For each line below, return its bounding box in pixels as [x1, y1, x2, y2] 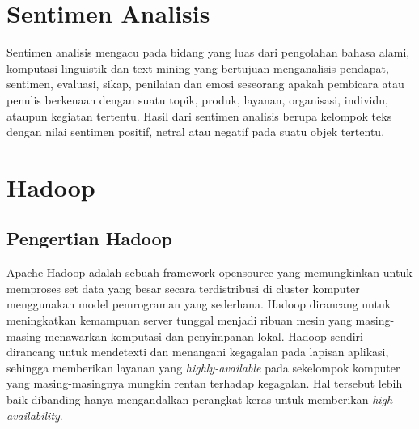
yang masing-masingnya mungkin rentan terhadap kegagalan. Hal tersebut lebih [6, 375, 403, 392]
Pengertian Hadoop [6, 226, 173, 251]
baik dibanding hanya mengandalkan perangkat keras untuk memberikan [6, 391, 369, 408]
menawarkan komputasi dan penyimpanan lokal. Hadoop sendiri [44, 327, 363, 344]
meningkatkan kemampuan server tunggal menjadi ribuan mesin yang [6, 312, 352, 329]
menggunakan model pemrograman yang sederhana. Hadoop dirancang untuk [6, 295, 391, 312]
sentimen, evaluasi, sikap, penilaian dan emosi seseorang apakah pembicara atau [6, 75, 404, 92]
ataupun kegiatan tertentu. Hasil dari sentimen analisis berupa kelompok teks [6, 107, 392, 124]
